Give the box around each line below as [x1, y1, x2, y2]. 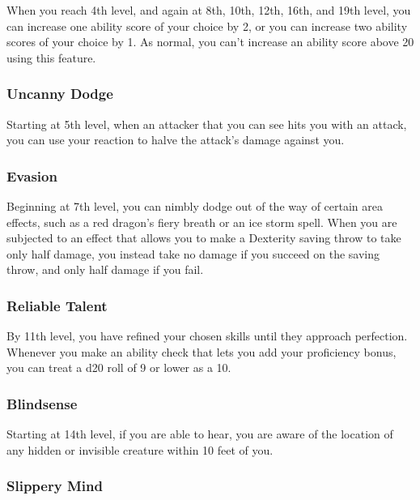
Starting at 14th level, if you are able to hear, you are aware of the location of [6, 425, 393, 442]
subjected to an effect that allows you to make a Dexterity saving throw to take [6, 229, 401, 246]
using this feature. [6, 49, 96, 66]
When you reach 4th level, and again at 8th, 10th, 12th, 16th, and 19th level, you [6, 2, 411, 18]
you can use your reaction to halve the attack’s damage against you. [6, 131, 345, 148]
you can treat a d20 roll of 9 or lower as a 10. [6, 359, 231, 376]
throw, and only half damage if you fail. [6, 261, 204, 278]
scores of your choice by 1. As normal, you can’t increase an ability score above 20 [6, 33, 414, 50]
